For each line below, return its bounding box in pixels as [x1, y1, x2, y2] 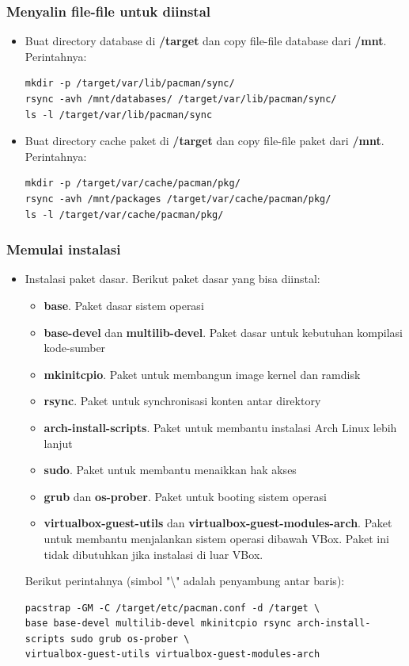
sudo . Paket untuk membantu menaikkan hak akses [44, 461, 297, 478]
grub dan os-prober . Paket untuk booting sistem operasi [44, 488, 327, 504]
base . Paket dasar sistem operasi [44, 297, 204, 313]
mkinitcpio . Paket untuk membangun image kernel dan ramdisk [44, 366, 361, 382]
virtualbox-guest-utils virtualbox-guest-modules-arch [25, 649, 320, 660]
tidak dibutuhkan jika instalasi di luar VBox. [44, 545, 263, 562]
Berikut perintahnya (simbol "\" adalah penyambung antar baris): [25, 572, 345, 589]
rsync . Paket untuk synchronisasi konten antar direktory [44, 392, 321, 409]
